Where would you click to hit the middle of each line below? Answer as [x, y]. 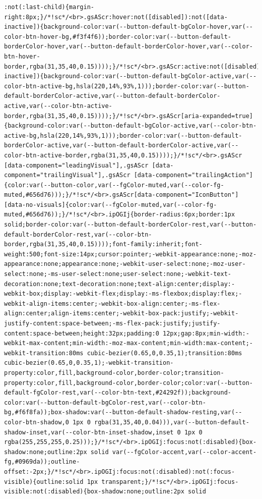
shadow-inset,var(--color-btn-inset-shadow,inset [89, 432]
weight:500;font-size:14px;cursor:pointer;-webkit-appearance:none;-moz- [130, 254]
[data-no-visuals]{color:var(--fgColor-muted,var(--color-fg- [111, 205]
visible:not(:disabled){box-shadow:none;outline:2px [94, 492]
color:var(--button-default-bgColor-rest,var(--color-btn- [105, 402]
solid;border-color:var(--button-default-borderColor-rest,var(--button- [130, 225]
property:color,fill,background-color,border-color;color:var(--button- [128, 383]
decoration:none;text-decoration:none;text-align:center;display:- [120, 284]
